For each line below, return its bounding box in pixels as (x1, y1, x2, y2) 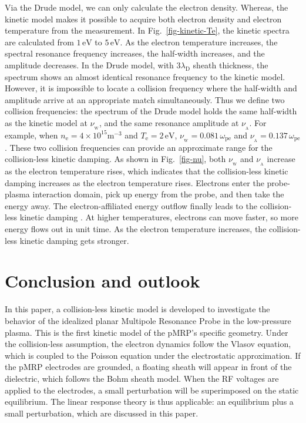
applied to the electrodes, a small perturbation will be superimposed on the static (5, 384, 299, 396)
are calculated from (5, 35, 74, 48)
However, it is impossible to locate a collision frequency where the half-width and (5, 82, 297, 94)
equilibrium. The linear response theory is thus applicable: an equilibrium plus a (5, 395, 294, 408)
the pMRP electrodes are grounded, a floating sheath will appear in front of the (5, 361, 292, 373)
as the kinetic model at (5, 116, 88, 128)
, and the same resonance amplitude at (99, 116, 239, 128)
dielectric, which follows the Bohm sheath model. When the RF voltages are (5, 372, 279, 384)
